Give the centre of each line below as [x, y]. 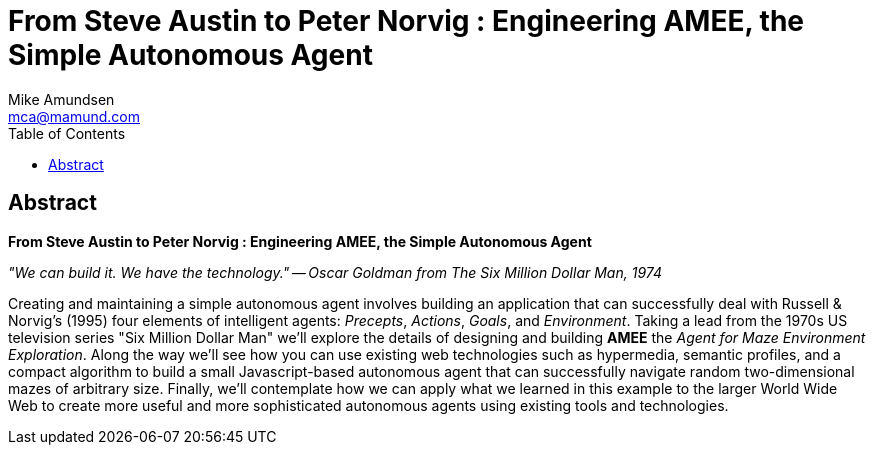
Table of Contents [67, 133]
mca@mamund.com [74, 116]
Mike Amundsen [61, 99]
